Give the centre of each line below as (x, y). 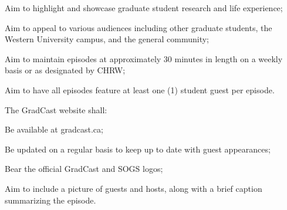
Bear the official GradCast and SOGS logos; (84, 169)
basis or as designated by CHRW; (65, 70)
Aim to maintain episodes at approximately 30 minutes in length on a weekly (144, 58)
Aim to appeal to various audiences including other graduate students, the (139, 27)
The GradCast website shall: (56, 109)
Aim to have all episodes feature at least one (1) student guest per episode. (140, 89)
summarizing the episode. (50, 200)
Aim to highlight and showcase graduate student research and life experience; (144, 8)
